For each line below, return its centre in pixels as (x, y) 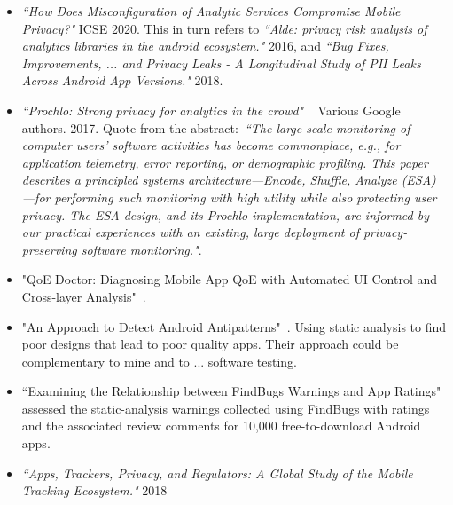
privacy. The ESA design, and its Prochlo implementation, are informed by (225, 214)
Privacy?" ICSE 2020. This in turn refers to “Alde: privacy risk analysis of (224, 28)
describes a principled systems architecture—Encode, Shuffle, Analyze (209, 180)
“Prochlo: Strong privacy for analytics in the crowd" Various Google (211, 110)
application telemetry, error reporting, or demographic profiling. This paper (225, 162)
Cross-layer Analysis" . (84, 296)
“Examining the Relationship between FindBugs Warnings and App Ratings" (231, 391)
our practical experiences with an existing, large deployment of (190, 232)
